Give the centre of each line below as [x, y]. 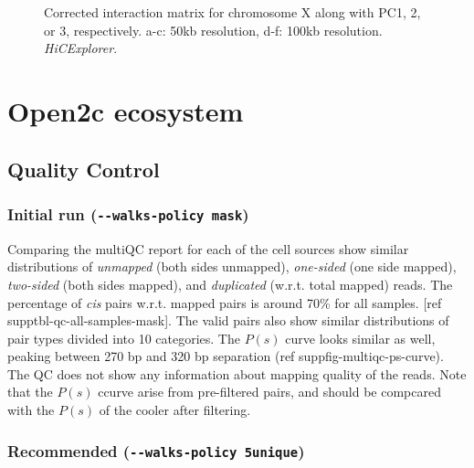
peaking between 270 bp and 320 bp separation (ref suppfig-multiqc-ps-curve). [226, 356]
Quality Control [84, 169]
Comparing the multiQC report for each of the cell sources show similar [208, 248]
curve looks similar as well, [360, 338]
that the [30, 392]
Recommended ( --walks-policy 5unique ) [156, 450]
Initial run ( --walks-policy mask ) [128, 213]
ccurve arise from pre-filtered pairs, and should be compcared [269, 392]
